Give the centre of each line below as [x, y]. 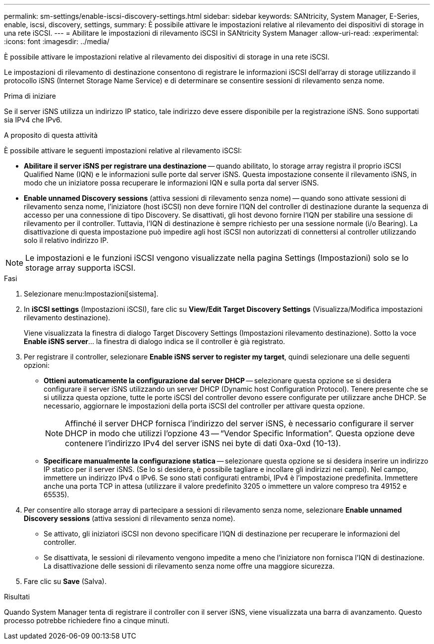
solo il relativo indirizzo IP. [66, 240]
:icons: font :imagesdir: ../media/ [57, 41]
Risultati [17, 597]
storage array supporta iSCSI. [81, 268]
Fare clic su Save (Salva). [65, 581]
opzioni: [37, 365]
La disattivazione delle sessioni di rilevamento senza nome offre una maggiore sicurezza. [189, 566]
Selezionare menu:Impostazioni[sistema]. [91, 294]
